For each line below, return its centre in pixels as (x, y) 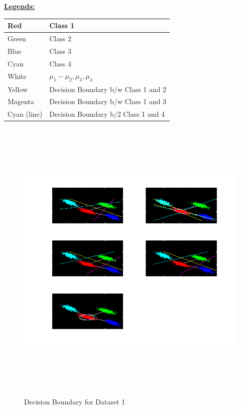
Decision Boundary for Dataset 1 (75, 402)
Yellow (18, 89)
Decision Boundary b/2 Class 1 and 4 (107, 114)
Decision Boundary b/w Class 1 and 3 (108, 101)
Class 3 (60, 51)
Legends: (20, 6)
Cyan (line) (25, 114)
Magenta (21, 101)
